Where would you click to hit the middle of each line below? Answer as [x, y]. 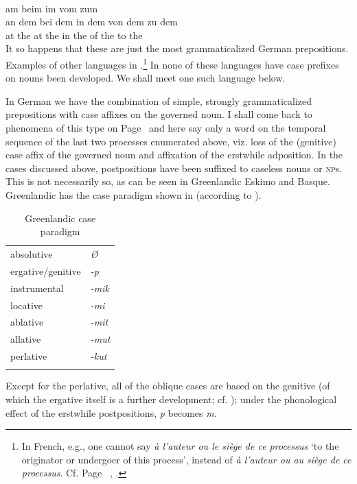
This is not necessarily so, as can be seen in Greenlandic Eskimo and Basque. [168, 181]
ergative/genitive [46, 270]
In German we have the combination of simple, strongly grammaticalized [159, 100]
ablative [27, 322]
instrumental [37, 288]
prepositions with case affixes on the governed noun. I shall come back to [159, 114]
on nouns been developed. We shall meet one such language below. [146, 78]
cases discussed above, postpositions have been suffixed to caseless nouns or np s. [174, 168]
